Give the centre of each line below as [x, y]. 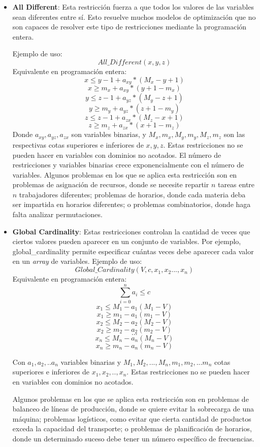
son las [234, 134]
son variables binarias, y [109, 134]
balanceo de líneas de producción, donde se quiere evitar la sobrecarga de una [133, 409]
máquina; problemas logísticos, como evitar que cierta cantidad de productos [132, 418]
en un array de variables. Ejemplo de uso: [77, 261]
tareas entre [236, 184]
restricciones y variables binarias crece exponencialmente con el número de [128, 165]
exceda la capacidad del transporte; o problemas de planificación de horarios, [132, 428]
